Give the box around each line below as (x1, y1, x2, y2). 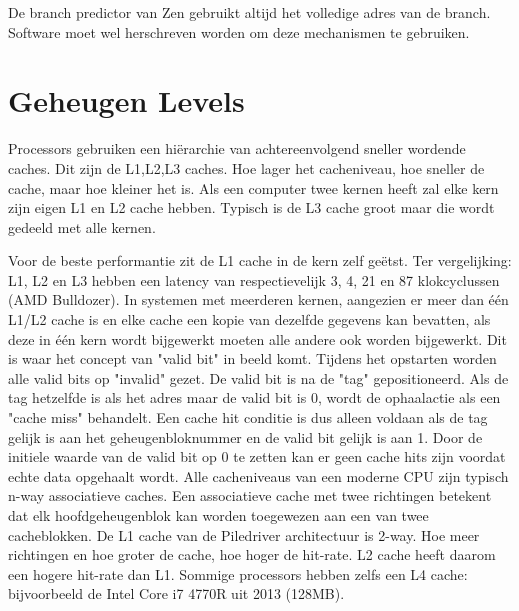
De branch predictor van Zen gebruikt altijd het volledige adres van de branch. (8, 2, 491, 22)
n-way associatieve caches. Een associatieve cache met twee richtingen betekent (8, 485, 492, 506)
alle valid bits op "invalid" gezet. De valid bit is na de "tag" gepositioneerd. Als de (8, 367, 509, 388)
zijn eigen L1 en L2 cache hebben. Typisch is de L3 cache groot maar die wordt (8, 197, 495, 218)
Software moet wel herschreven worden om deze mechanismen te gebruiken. (8, 21, 470, 42)
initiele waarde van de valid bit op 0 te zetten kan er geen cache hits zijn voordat (8, 446, 506, 467)
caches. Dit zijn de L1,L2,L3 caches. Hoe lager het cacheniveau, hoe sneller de (8, 157, 485, 178)
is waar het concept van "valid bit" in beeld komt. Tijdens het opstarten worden (8, 348, 497, 369)
